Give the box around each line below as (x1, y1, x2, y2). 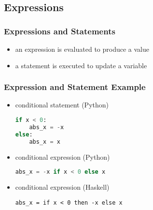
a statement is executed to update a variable (15, 60, 147, 70)
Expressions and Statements (4, 25, 115, 37)
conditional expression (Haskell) (15, 181, 110, 192)
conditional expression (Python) (15, 151, 110, 162)
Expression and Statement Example (4, 81, 146, 93)
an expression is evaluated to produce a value (15, 44, 149, 54)
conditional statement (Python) (15, 100, 109, 110)
